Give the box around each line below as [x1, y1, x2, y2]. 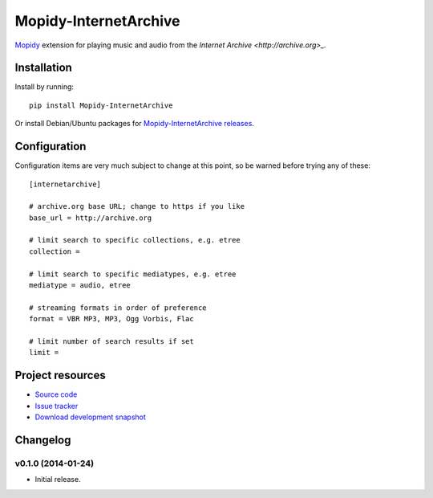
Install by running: [14, 82, 75, 92]
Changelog [14, 433, 71, 447]
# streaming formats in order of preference [29, 303, 208, 312]
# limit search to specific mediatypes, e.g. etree [29, 269, 237, 279]
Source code [34, 390, 78, 399]
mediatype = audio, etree [29, 281, 132, 290]
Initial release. [34, 475, 81, 484]
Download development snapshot [34, 412, 146, 422]
